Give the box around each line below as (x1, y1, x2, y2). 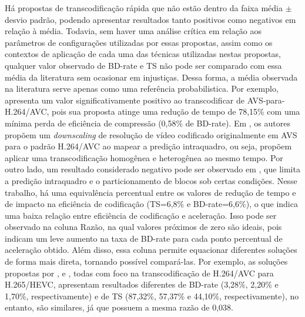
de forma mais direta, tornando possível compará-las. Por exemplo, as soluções (5, 255, 288, 268)
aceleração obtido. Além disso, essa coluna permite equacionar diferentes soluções (5, 243, 297, 256)
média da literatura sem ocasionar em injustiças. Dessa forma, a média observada (5, 71, 298, 83)
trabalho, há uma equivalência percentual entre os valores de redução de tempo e (5, 186, 296, 198)
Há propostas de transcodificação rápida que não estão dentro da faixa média (5, 2, 283, 14)
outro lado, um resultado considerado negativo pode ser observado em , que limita (5, 163, 300, 175)
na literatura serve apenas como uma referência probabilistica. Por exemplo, (5, 82, 279, 95)
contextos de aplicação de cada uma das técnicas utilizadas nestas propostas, (5, 48, 281, 60)
